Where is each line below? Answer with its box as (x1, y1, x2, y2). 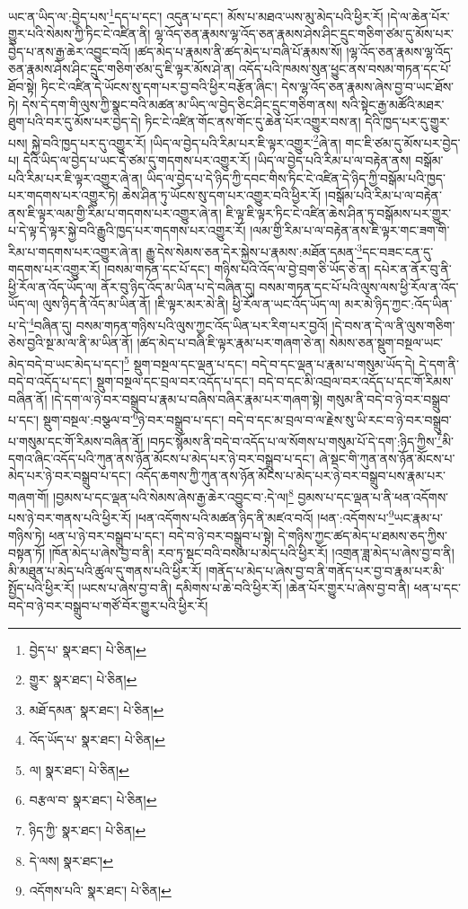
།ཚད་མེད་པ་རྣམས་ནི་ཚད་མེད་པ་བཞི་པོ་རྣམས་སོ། (134, 41, 342, 60)
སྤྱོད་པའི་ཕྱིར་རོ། (8, 578, 75, 597)
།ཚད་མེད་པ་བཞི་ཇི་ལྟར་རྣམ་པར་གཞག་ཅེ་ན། (137, 333, 325, 352)
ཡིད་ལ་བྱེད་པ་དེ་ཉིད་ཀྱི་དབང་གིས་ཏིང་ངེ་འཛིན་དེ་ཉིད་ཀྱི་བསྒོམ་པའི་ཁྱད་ (146, 168, 446, 187)
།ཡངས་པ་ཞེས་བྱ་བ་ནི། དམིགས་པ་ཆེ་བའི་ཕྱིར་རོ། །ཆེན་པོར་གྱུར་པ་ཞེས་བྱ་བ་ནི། (78, 578, 411, 597)
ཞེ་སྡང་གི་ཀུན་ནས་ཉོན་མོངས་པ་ (318, 448, 455, 467)
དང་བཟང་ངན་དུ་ (362, 242, 434, 260)
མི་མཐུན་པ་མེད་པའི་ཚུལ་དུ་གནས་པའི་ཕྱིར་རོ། (8, 560, 202, 579)
